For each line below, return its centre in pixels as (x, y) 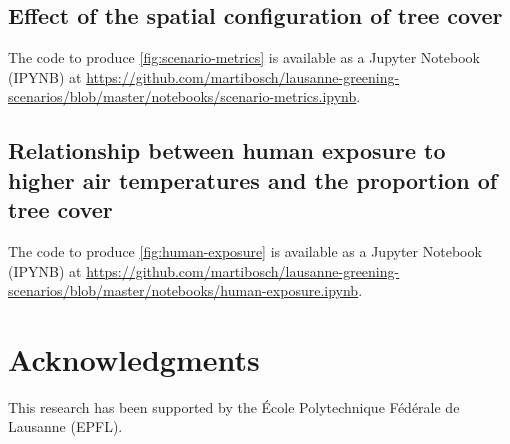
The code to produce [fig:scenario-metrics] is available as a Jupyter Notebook (244, 57)
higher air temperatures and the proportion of (253, 179)
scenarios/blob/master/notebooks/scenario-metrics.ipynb (182, 96)
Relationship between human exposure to (227, 150)
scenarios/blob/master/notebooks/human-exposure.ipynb (183, 290)
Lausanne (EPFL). (65, 426)
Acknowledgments (134, 358)
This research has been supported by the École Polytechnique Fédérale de (234, 406)
